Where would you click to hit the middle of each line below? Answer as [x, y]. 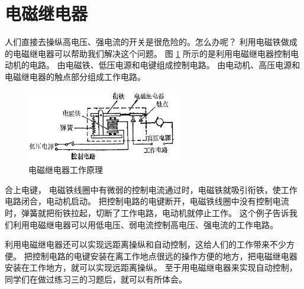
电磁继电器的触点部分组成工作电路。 [75, 76]
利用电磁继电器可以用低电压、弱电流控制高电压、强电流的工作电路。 [145, 224]
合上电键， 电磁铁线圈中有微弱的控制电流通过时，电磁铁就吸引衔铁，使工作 [151, 189]
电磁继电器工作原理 [66, 170]
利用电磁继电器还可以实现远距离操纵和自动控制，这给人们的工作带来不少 [145, 244]
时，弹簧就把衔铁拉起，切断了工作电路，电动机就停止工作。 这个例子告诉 [147, 213]
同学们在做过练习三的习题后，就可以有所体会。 [96, 279]
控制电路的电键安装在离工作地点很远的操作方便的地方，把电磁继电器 [165, 256]
